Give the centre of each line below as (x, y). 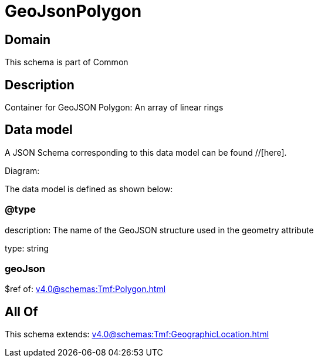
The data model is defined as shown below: (89, 189)
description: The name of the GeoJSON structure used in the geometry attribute (159, 230)
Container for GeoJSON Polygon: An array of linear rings (114, 108)
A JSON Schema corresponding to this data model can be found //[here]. (146, 152)
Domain (28, 39)
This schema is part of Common (67, 62)
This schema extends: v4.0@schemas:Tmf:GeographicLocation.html (137, 334)
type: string (27, 248)
